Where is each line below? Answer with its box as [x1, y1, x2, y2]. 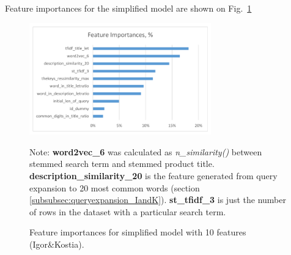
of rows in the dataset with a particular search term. [29, 205, 226, 218]
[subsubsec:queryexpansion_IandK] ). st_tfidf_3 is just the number [29, 193, 286, 206]
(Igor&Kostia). [29, 237, 84, 250]
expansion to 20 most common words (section [29, 181, 200, 194]
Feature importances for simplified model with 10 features [29, 226, 246, 238]
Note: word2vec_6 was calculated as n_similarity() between [29, 145, 262, 158]
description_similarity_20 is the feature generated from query [29, 169, 278, 182]
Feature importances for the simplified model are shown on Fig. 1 [5, 2, 252, 14]
